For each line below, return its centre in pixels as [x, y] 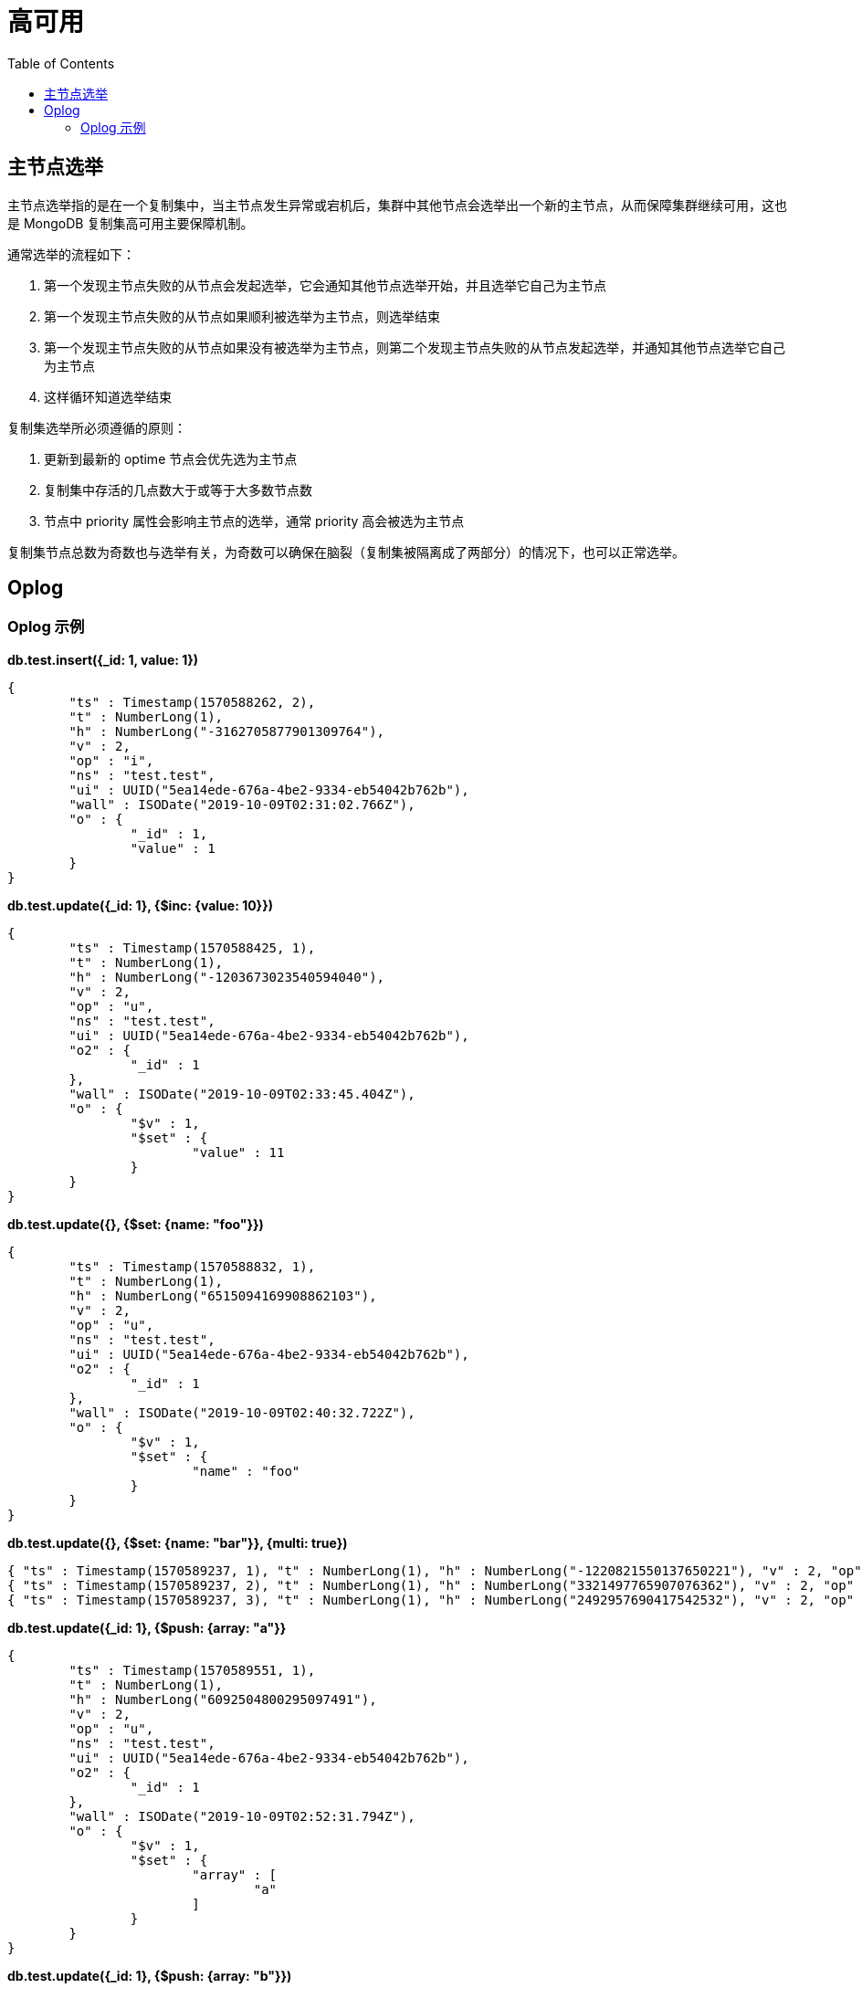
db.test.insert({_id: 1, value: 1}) [103, 659]
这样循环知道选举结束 [108, 396]
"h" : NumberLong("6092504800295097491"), [223, 1699]
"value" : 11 [238, 1152]
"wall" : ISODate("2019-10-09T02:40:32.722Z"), [242, 1412]
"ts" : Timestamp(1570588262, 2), [192, 702]
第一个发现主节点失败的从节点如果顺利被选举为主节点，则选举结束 [242, 316]
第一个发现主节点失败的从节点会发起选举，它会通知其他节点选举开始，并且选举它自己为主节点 [325, 285]
